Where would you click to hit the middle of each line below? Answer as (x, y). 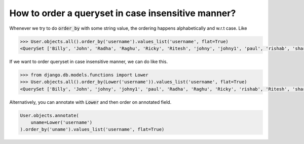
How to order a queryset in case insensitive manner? (123, 13)
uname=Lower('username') (62, 123)
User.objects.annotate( (50, 115)
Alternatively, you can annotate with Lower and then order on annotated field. (90, 102)
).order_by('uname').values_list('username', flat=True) (92, 129)
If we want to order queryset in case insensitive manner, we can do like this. (89, 61)
